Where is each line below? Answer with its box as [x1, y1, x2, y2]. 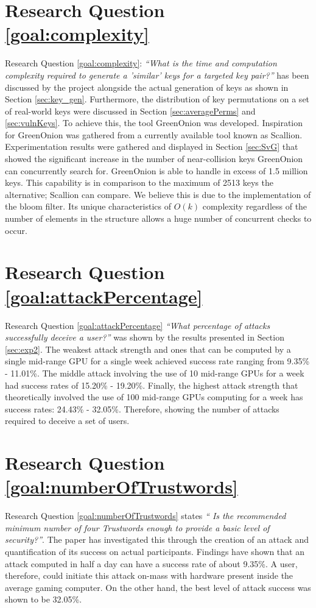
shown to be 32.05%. [5, 593, 82, 606]
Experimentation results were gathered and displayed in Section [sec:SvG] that [5, 140, 298, 153]
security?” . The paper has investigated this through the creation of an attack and [5, 533, 309, 546]
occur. [5, 224, 27, 236]
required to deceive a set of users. [5, 414, 130, 427]
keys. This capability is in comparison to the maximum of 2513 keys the [5, 176, 273, 189]
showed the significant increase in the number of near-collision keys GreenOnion [5, 152, 303, 165]
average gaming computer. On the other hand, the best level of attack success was [5, 581, 311, 593]
